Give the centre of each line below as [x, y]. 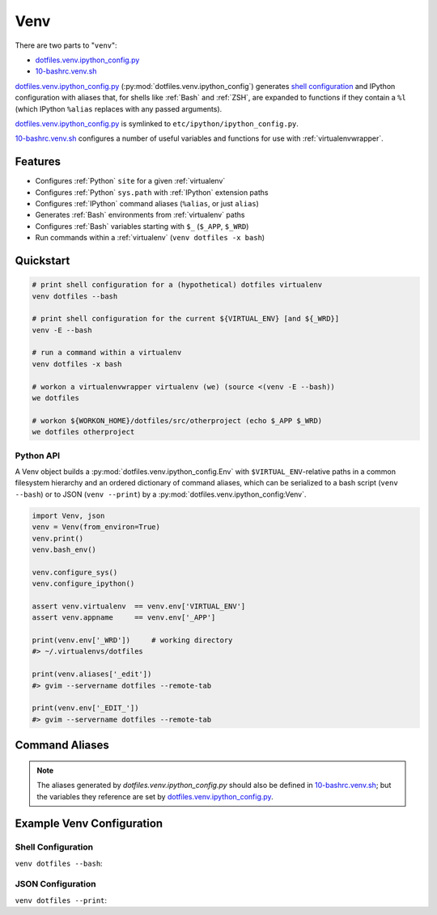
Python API [38, 455]
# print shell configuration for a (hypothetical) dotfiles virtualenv [177, 285]
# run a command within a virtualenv [107, 353]
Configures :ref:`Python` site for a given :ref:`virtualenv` [130, 181]
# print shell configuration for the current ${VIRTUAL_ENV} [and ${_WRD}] [186, 319]
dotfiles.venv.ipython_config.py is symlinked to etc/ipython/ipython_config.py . [157, 123]
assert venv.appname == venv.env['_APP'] [124, 618]
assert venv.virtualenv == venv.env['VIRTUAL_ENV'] [139, 606]
